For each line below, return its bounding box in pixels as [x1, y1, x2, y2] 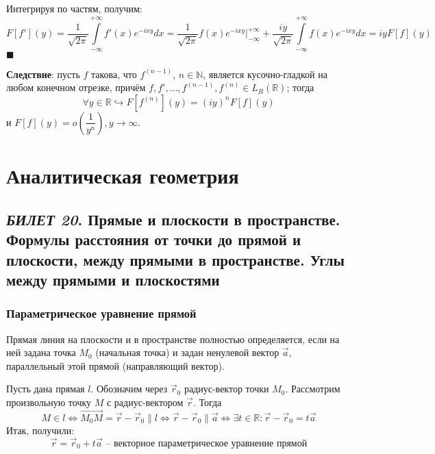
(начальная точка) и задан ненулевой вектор [95, 345, 279, 360]
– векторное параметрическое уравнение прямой [105, 438, 308, 449]
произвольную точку [6, 394, 92, 409]
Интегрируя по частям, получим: [6, 1, 142, 15]
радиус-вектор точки [184, 381, 269, 396]
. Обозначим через [90, 381, 168, 396]
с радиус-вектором [106, 394, 184, 409]
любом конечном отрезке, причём [6, 80, 146, 94]
